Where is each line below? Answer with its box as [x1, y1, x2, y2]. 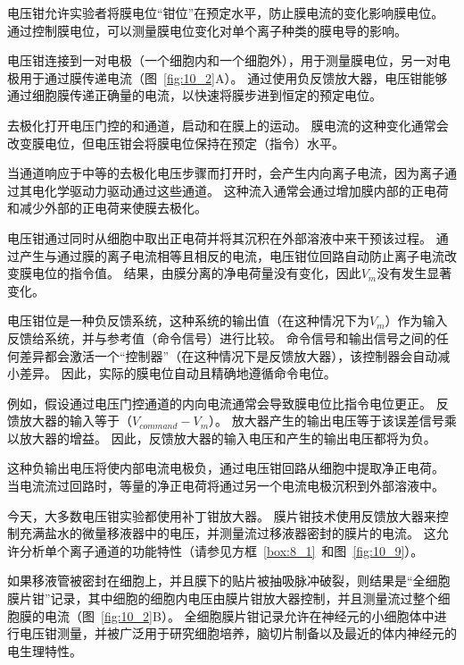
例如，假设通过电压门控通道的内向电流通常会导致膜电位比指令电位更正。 [7, 393, 432, 412]
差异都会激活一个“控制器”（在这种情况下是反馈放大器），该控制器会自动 [19, 346, 438, 365]
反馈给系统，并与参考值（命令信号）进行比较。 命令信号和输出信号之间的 [7, 328, 436, 347]
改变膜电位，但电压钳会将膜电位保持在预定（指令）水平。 [7, 133, 344, 152]
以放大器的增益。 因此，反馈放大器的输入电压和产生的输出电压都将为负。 [7, 428, 436, 447]
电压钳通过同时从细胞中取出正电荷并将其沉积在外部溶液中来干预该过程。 [7, 228, 432, 247]
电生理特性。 [7, 641, 82, 660]
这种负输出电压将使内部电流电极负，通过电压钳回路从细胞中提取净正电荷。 [7, 459, 444, 477]
